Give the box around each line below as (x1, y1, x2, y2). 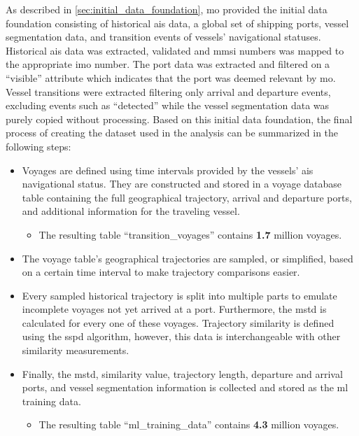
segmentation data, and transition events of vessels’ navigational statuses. (6, 29, 321, 44)
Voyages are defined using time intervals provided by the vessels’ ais (22, 162, 314, 177)
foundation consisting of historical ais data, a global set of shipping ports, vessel (6, 15, 349, 30)
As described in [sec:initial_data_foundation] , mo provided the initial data (6, 2, 328, 16)
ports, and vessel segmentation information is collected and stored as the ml (22, 380, 349, 395)
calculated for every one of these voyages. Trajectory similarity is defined (22, 315, 335, 330)
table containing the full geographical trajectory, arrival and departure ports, (22, 190, 352, 204)
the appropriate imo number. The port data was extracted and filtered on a (6, 57, 330, 71)
